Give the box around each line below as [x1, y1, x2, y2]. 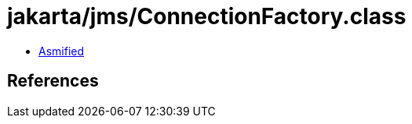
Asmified [38, 44, 85, 58]
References [7, 71, 99, 91]
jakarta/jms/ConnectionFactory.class [7, 3, 407, 30]
